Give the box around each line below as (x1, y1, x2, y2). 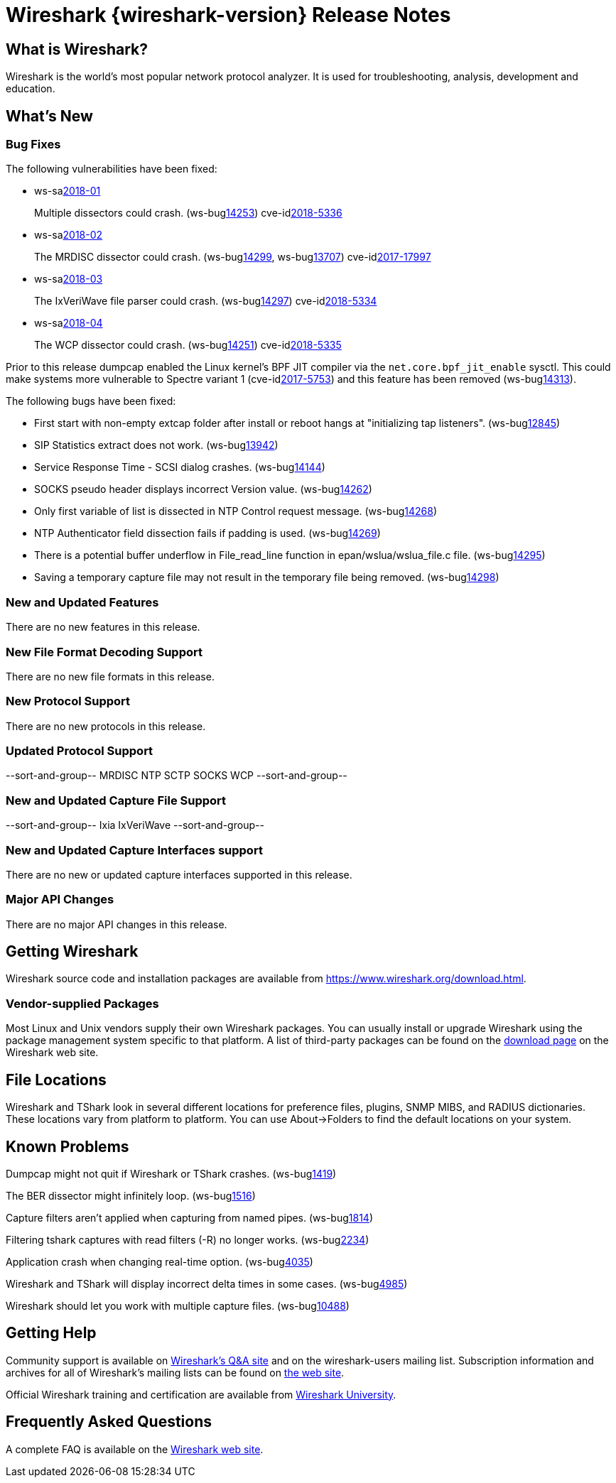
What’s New (6, 107, 93, 125)
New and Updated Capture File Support (6, 793, 227, 808)
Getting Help (6, 1324, 97, 1342)
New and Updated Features (6, 594, 159, 609)
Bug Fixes (6, 137, 61, 152)
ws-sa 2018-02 (34, 229, 103, 241)
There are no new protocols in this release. (6, 719, 206, 732)
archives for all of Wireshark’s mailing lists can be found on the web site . (6, 1366, 345, 1379)
